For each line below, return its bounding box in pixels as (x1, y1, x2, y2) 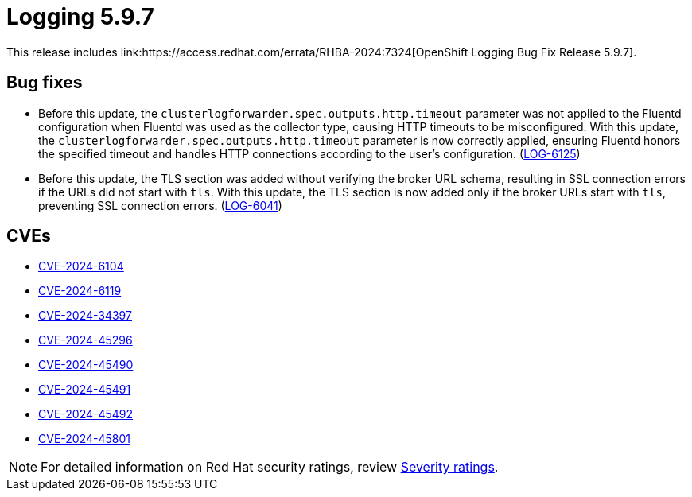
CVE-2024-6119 (38, 284, 122, 298)
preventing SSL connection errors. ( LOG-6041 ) (38, 198, 282, 212)
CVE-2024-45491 (38, 382, 131, 397)
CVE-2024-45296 (38, 333, 133, 348)
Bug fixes (6, 72, 83, 93)
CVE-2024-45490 (38, 358, 134, 372)
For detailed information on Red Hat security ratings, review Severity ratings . (41, 459, 499, 476)
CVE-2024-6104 (38, 259, 124, 274)
